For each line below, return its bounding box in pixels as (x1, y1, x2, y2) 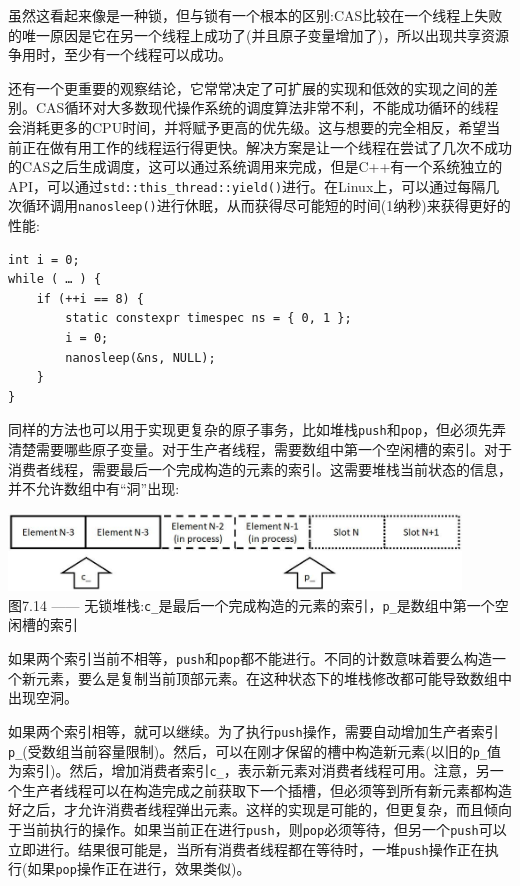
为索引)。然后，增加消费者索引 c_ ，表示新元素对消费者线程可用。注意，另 (8, 760, 490, 781)
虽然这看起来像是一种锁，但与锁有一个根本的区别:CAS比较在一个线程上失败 (8, 5, 503, 25)
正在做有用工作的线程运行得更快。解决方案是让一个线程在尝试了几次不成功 (21, 136, 512, 157)
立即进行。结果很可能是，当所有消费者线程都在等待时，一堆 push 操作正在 (8, 838, 485, 859)
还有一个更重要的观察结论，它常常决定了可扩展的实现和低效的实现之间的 (8, 77, 484, 98)
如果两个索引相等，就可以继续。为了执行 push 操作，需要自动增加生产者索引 (8, 720, 499, 741)
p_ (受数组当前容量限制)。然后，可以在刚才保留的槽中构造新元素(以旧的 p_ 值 (8, 740, 501, 761)
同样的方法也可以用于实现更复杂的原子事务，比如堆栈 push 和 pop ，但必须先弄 (8, 419, 507, 440)
